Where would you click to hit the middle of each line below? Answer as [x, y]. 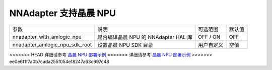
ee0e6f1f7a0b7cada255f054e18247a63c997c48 [59, 61]
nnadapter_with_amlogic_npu [47, 37]
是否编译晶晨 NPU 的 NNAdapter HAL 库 [145, 37]
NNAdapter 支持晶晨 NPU [62, 13]
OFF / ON [209, 37]
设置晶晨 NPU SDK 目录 [125, 45]
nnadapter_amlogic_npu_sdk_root [52, 44]
